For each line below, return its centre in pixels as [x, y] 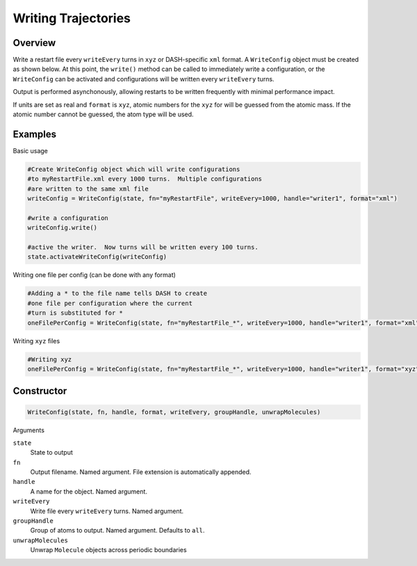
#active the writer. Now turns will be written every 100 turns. [143, 247]
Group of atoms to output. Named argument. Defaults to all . [117, 530]
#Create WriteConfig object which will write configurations [134, 169]
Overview [34, 43]
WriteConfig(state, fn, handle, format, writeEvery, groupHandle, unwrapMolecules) [174, 412]
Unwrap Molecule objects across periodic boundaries [108, 550]
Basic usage [31, 150]
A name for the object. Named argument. [89, 492]
